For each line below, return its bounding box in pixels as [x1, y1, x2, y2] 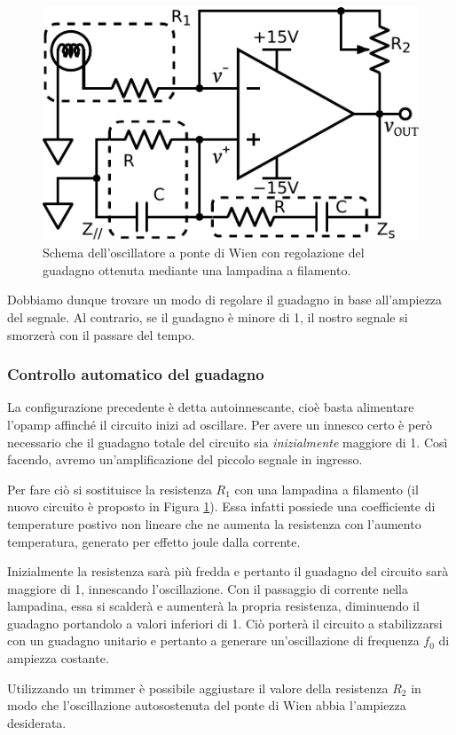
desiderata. [7, 713, 67, 731]
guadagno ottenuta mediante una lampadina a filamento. [43, 260, 351, 279]
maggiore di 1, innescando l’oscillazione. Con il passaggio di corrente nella [7, 579, 408, 597]
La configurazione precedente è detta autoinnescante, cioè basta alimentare [7, 398, 414, 416]
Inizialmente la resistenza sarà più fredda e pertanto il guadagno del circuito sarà [7, 562, 449, 581]
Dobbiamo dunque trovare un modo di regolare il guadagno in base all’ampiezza [7, 290, 443, 309]
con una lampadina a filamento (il [234, 479, 419, 498]
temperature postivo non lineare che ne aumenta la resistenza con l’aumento [7, 514, 421, 533]
